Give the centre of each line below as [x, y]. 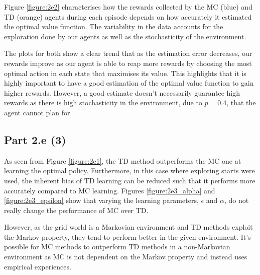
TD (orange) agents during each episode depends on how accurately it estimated [128, 16]
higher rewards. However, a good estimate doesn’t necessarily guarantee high [122, 92]
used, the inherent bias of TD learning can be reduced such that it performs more [130, 180]
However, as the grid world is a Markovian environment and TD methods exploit [128, 227]
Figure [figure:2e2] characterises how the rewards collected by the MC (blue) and [128, 7]
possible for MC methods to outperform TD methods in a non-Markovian [117, 247]
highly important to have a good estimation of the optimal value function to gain [129, 83]
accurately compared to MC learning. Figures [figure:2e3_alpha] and [110, 190]
